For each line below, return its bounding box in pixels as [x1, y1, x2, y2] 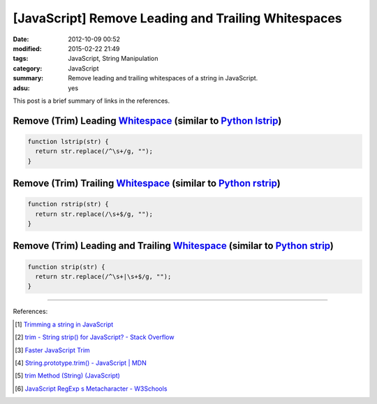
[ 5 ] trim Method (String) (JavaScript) [15, 371, 120, 380]
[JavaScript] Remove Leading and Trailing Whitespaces [13, 10, 342, 26]
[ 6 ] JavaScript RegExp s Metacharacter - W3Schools [15, 384, 168, 393]
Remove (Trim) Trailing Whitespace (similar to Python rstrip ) [13, 178, 281, 189]
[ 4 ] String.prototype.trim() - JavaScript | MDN [15, 359, 147, 367]
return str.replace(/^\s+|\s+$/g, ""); [35, 273, 172, 281]
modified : [13, 44, 42, 52]
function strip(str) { [27, 263, 105, 270]
